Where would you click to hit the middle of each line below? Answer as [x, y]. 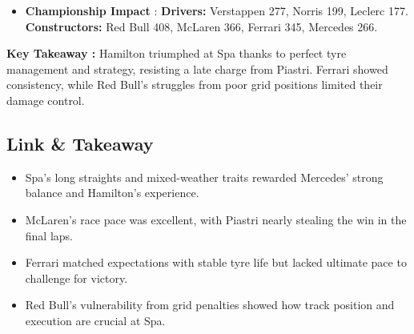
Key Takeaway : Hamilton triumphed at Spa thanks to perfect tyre [177, 53]
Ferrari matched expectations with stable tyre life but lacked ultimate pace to [216, 262]
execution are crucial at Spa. [95, 320]
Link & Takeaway [80, 143]
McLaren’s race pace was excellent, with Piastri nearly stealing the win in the [216, 219]
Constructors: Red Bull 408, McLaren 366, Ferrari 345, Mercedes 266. [201, 26]
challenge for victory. [76, 278]
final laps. [49, 235]
